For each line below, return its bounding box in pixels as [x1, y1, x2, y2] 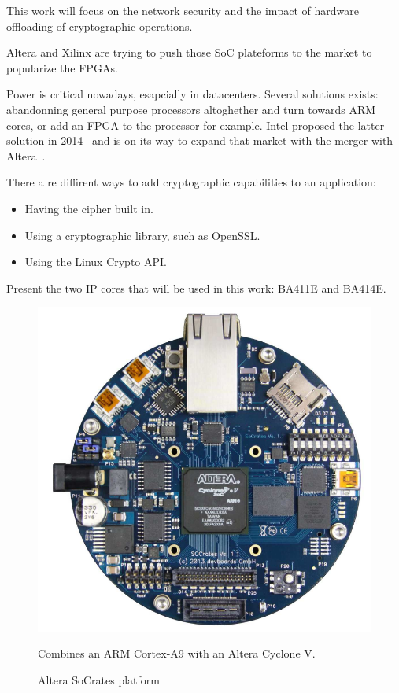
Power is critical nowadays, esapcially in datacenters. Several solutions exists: [6, 86, 379, 102]
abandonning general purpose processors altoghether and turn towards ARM [6, 101, 376, 117]
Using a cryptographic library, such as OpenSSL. [24, 227, 260, 243]
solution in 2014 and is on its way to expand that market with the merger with [6, 132, 393, 149]
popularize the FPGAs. [6, 59, 118, 76]
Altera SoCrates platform [38, 672, 160, 688]
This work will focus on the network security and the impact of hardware [6, 2, 360, 18]
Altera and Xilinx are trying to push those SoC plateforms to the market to [6, 44, 372, 61]
